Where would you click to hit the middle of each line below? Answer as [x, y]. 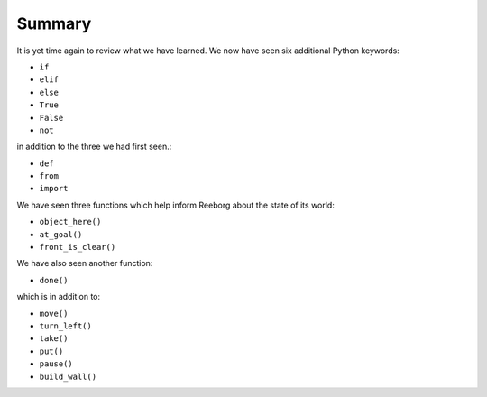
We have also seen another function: [85, 263]
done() [54, 280]
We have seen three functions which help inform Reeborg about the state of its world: [176, 205]
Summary [54, 23]
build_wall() [68, 376]
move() [54, 313]
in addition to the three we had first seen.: [94, 147]
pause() [56, 364]
